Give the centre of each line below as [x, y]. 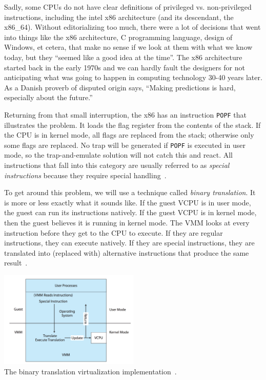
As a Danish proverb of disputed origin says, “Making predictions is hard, [120, 87]
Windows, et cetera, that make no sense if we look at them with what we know [128, 47]
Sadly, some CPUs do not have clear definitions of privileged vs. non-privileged [128, 7]
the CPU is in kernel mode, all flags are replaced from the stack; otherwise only [129, 135]
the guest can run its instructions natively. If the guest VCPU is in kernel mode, [130, 212]
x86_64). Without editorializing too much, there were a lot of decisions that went [132, 27]
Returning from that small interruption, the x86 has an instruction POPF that [126, 114]
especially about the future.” [48, 97]
